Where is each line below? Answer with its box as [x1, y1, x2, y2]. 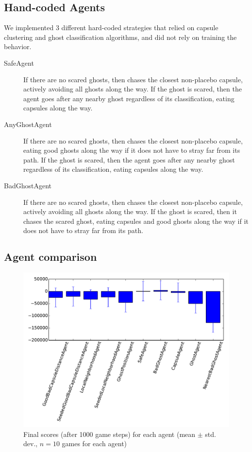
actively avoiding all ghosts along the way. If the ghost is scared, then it [23, 206, 237, 217]
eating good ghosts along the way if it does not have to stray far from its [23, 145, 240, 155]
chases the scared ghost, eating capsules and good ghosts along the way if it [23, 216, 249, 226]
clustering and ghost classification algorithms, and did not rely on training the [4, 32, 237, 42]
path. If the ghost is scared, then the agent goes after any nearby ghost [23, 154, 235, 164]
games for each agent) [62, 438, 127, 449]
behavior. [4, 41, 32, 52]
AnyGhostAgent [4, 119, 52, 129]
